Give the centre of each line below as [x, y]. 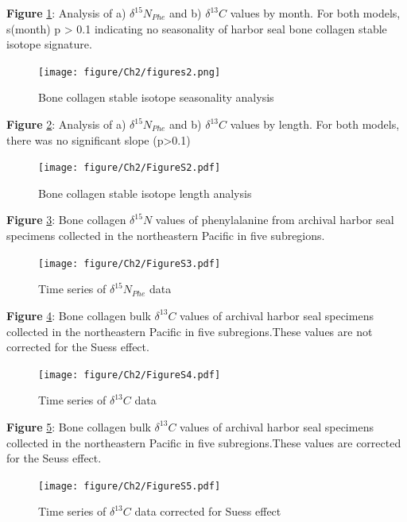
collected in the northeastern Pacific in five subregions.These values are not [190, 331]
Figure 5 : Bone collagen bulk [79, 426]
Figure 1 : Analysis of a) [66, 13]
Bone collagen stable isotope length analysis [145, 193]
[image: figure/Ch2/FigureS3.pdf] [130, 263]
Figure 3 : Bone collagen [66, 220]
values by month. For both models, [315, 13]
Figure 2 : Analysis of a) [66, 124]
